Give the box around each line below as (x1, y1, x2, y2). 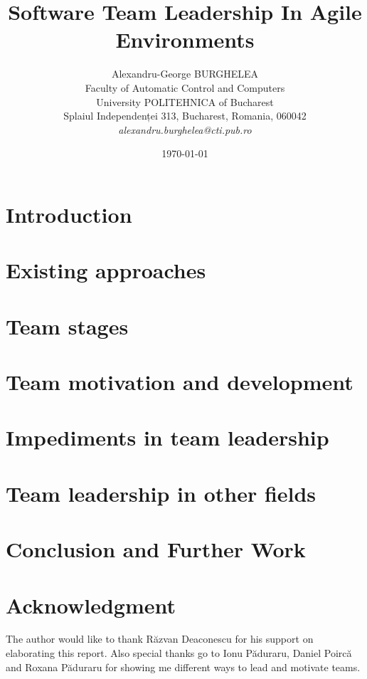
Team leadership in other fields (6, 478, 317, 507)
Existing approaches (6, 256, 206, 285)
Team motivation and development (6, 367, 353, 396)
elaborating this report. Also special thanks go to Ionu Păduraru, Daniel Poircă (6, 646, 352, 660)
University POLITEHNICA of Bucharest (96, 94, 274, 109)
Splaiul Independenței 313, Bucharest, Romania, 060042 (63, 108, 307, 123)
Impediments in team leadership (6, 423, 329, 452)
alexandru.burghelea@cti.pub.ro (118, 122, 252, 137)
